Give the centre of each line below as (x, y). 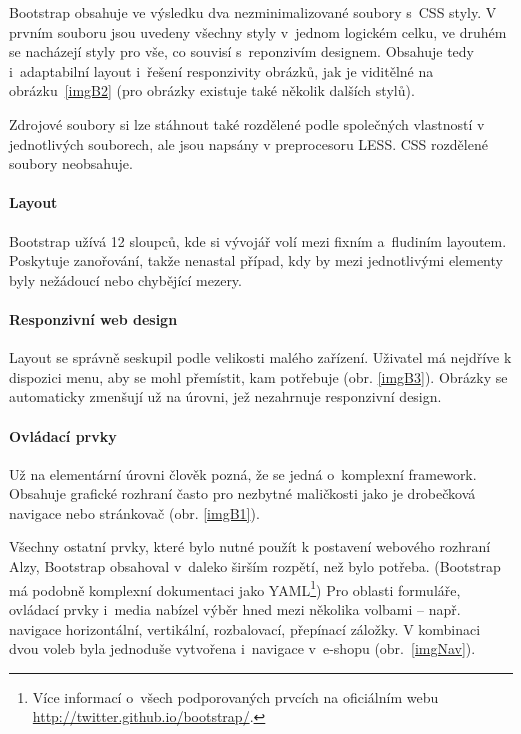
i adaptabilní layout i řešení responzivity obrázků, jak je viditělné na (221, 70)
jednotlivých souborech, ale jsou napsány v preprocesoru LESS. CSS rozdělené (248, 143)
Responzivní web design (93, 318)
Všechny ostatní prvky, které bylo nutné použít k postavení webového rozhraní (250, 546)
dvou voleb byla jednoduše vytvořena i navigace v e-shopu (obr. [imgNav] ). (242, 648)
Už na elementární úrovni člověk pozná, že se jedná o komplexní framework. (243, 473)
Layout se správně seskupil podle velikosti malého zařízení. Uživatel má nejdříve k (260, 357)
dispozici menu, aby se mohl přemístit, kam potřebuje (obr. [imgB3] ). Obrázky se (258, 376)
